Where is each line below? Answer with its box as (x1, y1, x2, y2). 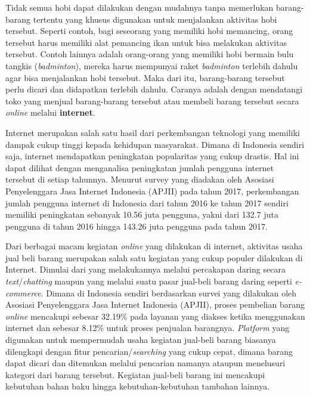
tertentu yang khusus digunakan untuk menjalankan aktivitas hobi (33, 13, 277, 25)
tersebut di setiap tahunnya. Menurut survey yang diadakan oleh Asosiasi (5, 173, 274, 185)
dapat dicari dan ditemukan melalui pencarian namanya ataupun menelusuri (5, 357, 286, 369)
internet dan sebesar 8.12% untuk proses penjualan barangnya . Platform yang (5, 321, 290, 334)
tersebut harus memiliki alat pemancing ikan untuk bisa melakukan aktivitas (5, 36, 287, 48)
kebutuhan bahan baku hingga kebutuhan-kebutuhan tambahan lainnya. (5, 380, 270, 392)
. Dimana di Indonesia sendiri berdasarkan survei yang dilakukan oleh (41, 286, 297, 299)
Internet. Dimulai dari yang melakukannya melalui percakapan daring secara (5, 263, 286, 276)
